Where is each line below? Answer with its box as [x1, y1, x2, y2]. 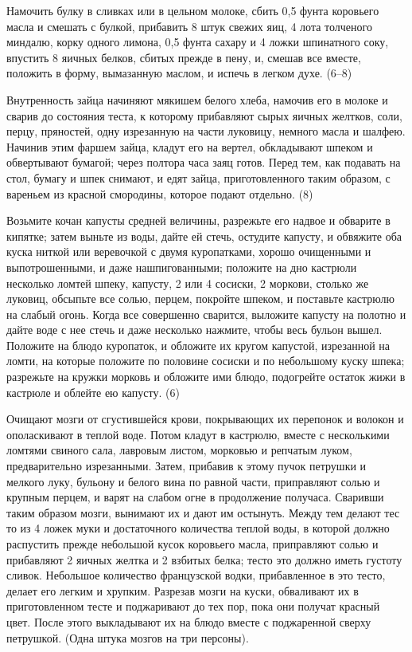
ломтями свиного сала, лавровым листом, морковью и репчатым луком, [6, 442, 352, 458]
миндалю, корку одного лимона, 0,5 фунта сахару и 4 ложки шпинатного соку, [6, 33, 389, 50]
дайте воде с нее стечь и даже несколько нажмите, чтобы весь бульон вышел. [6, 321, 383, 338]
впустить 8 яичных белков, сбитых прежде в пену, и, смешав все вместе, [6, 49, 361, 65]
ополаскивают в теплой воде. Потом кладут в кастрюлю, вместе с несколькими [6, 426, 390, 442]
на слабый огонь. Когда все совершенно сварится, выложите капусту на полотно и [6, 305, 406, 322]
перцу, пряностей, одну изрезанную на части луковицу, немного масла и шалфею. [6, 123, 406, 139]
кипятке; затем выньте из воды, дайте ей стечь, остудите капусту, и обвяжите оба [6, 227, 402, 244]
